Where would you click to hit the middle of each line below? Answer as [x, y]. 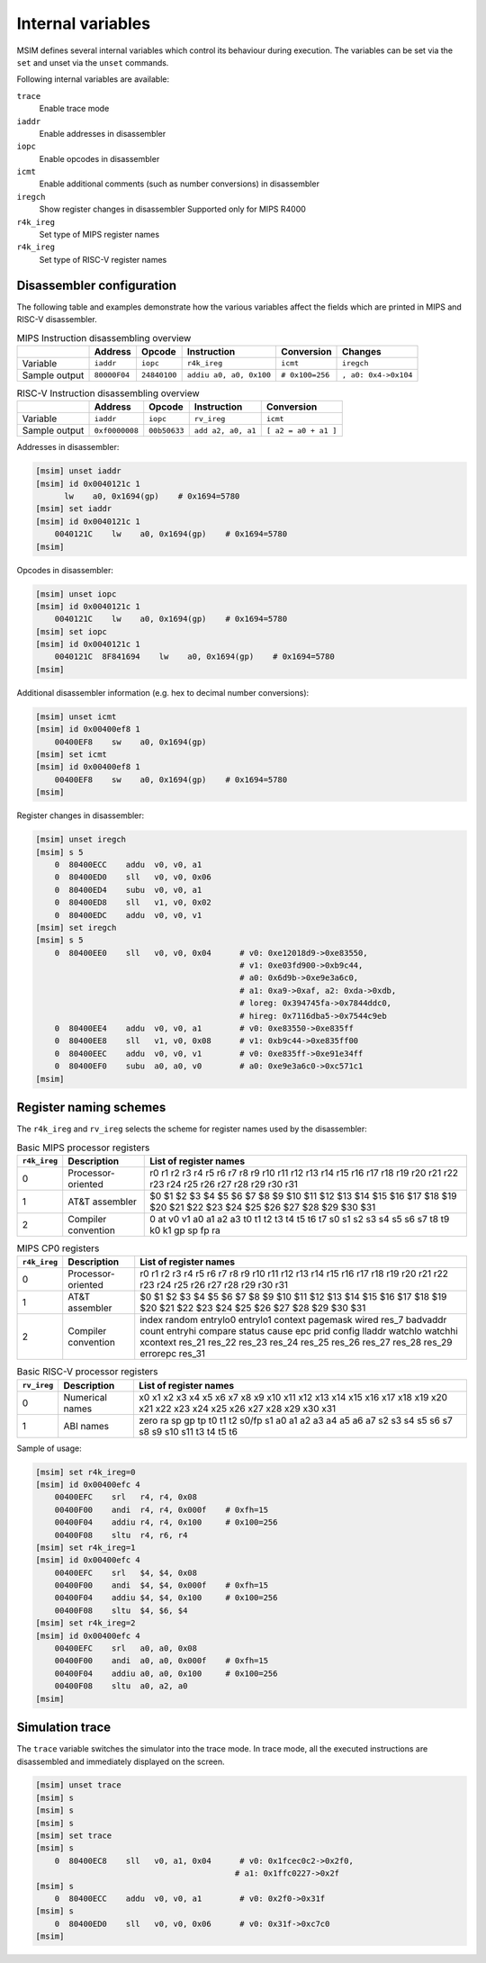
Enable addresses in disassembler [103, 133]
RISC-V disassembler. [57, 320]
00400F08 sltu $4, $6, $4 [121, 1610]
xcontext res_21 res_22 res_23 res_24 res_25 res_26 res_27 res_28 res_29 [296, 1343]
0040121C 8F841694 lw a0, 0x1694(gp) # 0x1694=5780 [194, 657]
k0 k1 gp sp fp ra [185, 1230]
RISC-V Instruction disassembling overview [108, 393]
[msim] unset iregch [81, 840]
